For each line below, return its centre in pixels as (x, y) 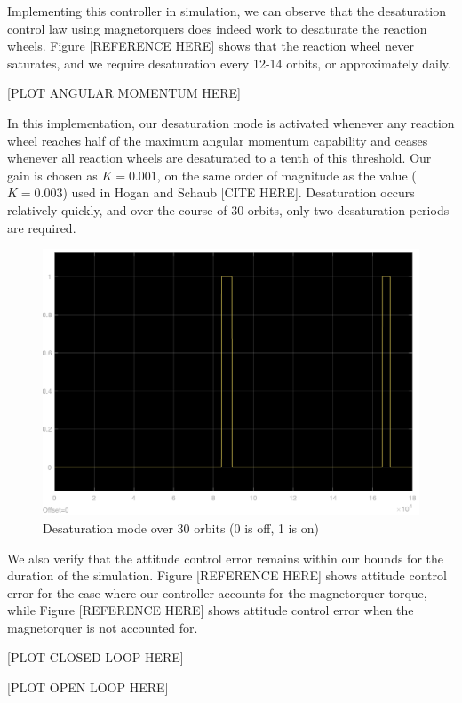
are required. (42, 227)
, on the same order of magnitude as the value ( (287, 175)
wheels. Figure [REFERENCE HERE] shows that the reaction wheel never (211, 46)
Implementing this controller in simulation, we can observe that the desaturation (227, 11)
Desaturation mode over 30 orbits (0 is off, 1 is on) (181, 527)
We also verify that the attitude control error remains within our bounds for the (225, 558)
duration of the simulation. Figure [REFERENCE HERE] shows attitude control (227, 575)
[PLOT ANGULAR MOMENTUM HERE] (124, 93)
